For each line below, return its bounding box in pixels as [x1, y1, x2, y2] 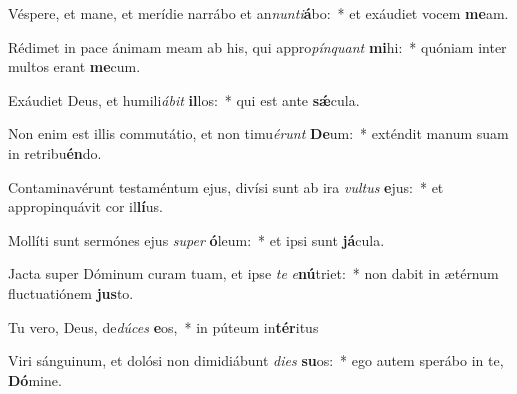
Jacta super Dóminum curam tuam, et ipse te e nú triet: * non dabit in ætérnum [8, 263, 499, 284]
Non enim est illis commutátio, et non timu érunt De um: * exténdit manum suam [8, 123, 509, 144]
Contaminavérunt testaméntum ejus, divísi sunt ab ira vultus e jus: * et [8, 176, 444, 197]
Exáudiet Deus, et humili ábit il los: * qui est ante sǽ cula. [8, 89, 360, 110]
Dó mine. [8, 369, 62, 390]
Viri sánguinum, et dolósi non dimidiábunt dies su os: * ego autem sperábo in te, [8, 350, 504, 371]
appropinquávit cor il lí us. [8, 196, 163, 217]
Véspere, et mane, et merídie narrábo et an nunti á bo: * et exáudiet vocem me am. [8, 3, 509, 23]
